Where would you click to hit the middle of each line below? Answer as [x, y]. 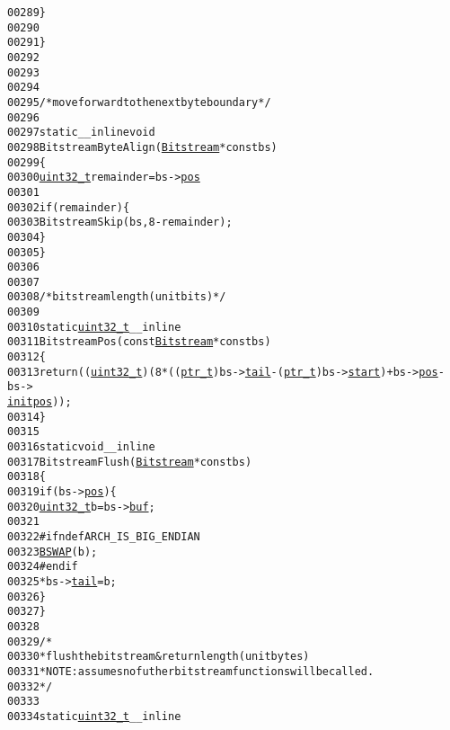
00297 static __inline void [81, 133]
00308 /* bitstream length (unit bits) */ [117, 297]
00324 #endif [43, 567]
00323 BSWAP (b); [53, 552]
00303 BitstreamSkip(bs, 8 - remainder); [120, 223]
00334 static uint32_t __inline [94, 716]
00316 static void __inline [81, 447]
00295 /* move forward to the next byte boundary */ [139, 102]
